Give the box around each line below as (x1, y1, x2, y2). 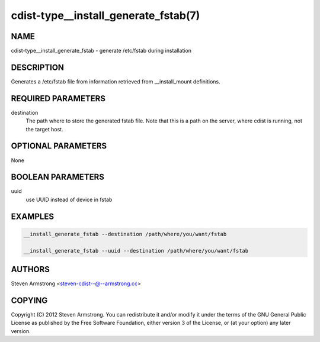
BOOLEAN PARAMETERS (11, 172, 105, 182)
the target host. (25, 125, 63, 133)
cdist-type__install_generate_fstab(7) (11, 9, 200, 22)
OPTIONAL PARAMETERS (11, 141, 107, 151)
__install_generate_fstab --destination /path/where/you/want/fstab (23, 231, 227, 237)
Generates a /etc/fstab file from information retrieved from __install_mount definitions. (11, 78, 220, 85)
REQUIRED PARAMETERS (11, 93, 106, 104)
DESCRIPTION (11, 62, 65, 72)
